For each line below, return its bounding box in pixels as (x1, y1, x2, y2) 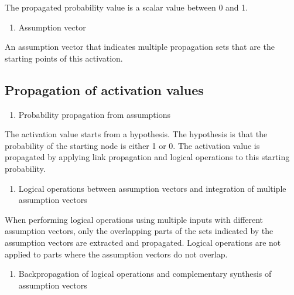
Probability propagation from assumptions (18, 108, 171, 120)
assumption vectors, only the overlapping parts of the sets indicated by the (5, 225, 274, 237)
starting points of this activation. (5, 52, 123, 64)
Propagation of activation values (5, 80, 204, 99)
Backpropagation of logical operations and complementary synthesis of (18, 267, 272, 280)
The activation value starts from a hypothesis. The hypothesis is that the (5, 128, 268, 140)
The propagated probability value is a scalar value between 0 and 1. (5, 1, 248, 13)
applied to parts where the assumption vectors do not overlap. (5, 247, 228, 260)
